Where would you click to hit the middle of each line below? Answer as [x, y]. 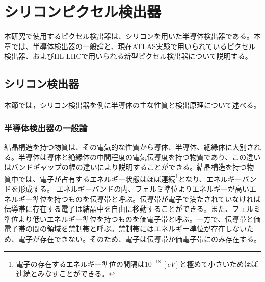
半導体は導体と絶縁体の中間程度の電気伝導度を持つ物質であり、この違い [139, 157]
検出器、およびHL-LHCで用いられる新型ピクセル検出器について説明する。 [128, 56]
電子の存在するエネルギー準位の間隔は [80, 263]
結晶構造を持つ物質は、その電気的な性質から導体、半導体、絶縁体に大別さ [129, 146]
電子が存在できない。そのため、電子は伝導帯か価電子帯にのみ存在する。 [139, 238]
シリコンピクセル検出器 [83, 11]
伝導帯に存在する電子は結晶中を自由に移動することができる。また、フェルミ [132, 209]
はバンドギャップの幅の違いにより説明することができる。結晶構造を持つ [126, 167]
